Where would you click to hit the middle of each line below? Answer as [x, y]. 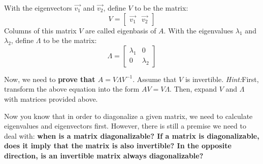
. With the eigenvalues [199, 30]
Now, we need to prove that [50, 79]
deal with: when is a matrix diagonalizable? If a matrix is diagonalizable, [132, 135]
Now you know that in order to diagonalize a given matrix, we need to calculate [128, 116]
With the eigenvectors [38, 8]
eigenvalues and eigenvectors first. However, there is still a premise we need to [125, 126]
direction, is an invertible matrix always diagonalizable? [104, 155]
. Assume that [155, 79]
